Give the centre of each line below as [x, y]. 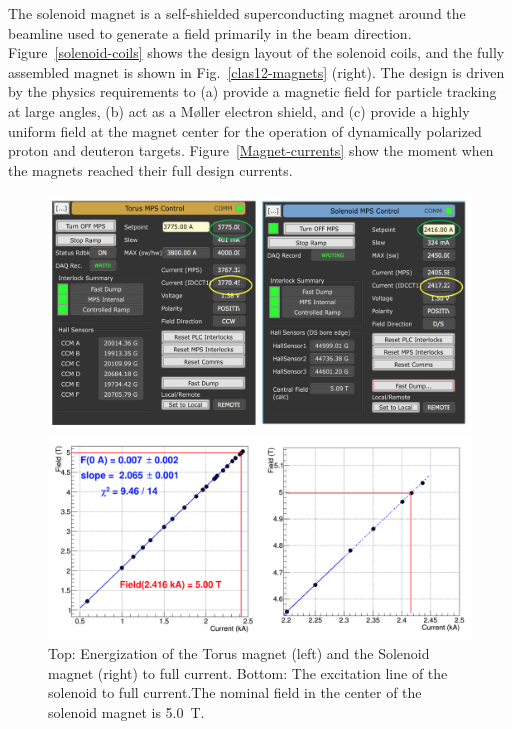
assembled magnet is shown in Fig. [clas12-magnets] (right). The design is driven [256, 71]
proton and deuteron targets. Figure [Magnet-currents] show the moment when [251, 150]
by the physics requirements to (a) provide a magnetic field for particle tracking [252, 91]
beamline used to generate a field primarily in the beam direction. [210, 32]
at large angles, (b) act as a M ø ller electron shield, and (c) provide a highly [239, 110]
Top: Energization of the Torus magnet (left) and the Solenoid [239, 653]
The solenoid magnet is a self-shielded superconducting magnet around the [237, 13]
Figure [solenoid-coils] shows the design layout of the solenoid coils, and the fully [256, 52]
